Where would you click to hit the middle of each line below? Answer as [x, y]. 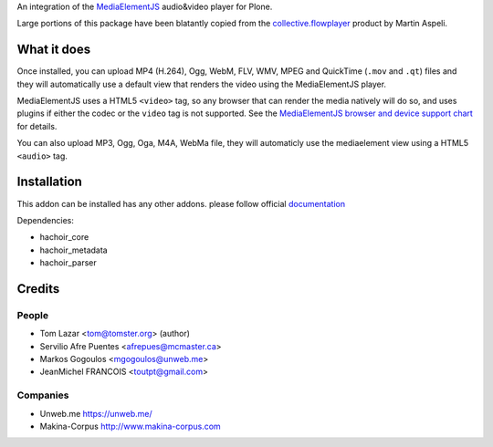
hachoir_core [64, 237]
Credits [38, 289]
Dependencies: [46, 220]
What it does [54, 50]
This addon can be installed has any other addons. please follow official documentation [181, 203]
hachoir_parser [68, 263]
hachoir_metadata [74, 250]
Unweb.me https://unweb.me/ [96, 413]
